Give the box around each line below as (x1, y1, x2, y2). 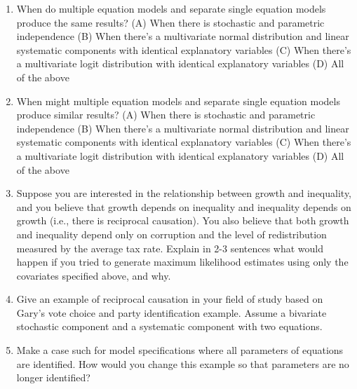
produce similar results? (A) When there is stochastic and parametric (16, 107, 316, 122)
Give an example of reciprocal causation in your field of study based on (16, 292, 323, 306)
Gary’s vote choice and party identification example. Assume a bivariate (16, 305, 327, 320)
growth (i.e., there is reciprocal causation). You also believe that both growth (16, 213, 349, 228)
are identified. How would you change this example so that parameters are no (16, 356, 349, 371)
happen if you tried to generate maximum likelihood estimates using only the (16, 254, 349, 269)
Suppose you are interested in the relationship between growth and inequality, (16, 186, 351, 200)
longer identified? (16, 370, 90, 385)
